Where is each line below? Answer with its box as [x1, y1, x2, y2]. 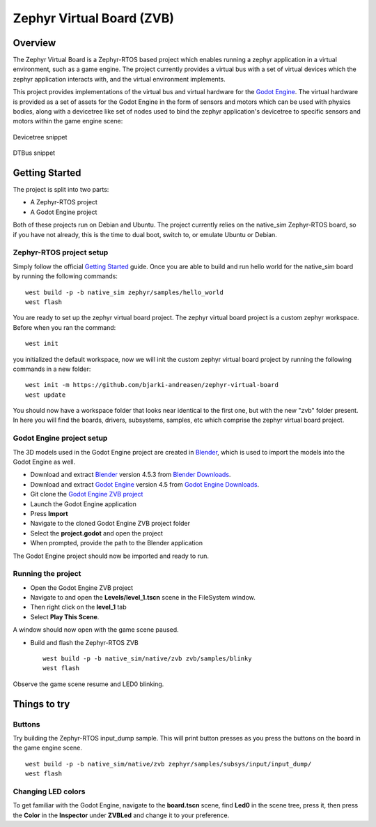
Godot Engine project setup [13, 433, 108, 443]
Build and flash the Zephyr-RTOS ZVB [30, 638, 139, 646]
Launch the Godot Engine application [30, 499, 137, 508]
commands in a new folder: [13, 365, 91, 373]
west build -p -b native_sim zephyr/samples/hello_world [25, 288, 224, 296]
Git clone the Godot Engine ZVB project [30, 490, 143, 499]
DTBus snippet [13, 149, 56, 157]
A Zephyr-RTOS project [30, 198, 97, 206]
